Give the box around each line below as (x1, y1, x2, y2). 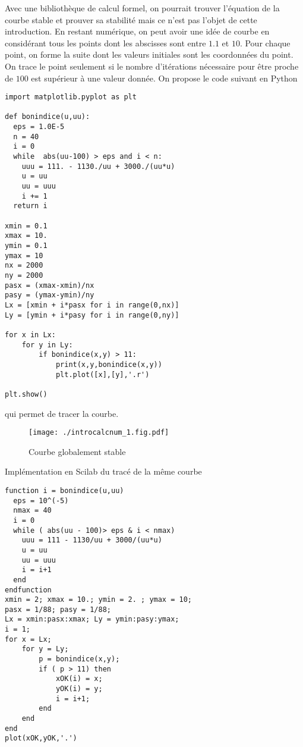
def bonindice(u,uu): (5, 112, 90, 121)
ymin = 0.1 (5, 241, 48, 250)
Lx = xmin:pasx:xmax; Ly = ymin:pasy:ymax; (5, 615, 179, 624)
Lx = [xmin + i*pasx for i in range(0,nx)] (5, 300, 179, 309)
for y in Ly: (21, 340, 73, 349)
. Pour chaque (239, 36, 291, 49)
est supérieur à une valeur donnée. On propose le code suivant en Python (31, 71, 298, 84)
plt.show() (5, 390, 48, 398)
